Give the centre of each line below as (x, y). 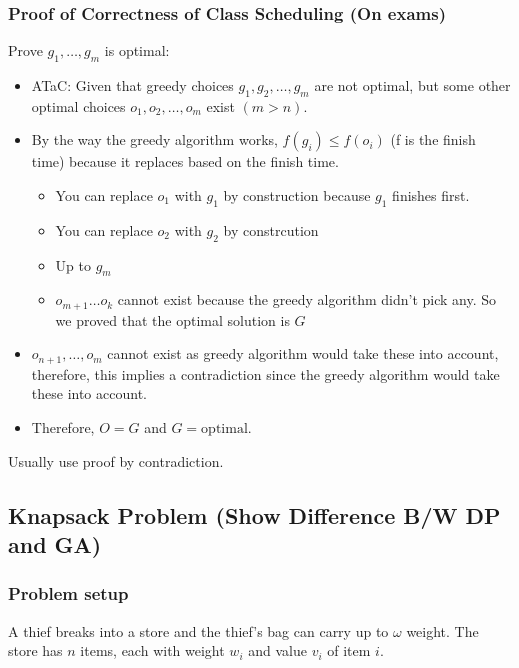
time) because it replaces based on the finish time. (185, 161)
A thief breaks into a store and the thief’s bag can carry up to (198, 630)
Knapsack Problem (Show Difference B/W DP (254, 514)
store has (35, 650)
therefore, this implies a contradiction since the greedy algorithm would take (265, 373)
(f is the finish (433, 139)
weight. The (442, 630)
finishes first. (431, 195)
